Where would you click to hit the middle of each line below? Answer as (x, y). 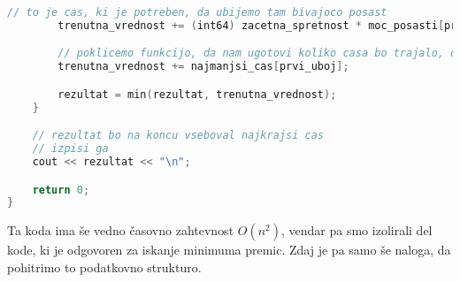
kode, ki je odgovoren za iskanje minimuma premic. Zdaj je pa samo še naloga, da (229, 250)
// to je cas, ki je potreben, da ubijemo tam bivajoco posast (197, 12)
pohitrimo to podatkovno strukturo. (104, 267)
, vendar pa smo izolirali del (357, 230)
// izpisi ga (70, 149)
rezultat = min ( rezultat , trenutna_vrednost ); (197, 94)
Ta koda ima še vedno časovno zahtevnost (121, 230)
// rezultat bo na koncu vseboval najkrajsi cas (178, 136)
